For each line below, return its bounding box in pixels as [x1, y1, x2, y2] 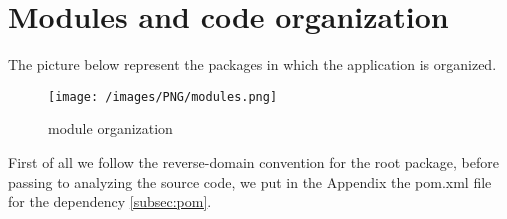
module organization [48, 118, 173, 139]
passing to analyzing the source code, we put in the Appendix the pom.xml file [8, 171, 492, 192]
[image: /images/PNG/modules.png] [48, 89, 278, 104]
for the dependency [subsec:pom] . [8, 191, 212, 212]
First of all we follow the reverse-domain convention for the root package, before [8, 151, 499, 172]
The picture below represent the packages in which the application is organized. [8, 54, 497, 75]
